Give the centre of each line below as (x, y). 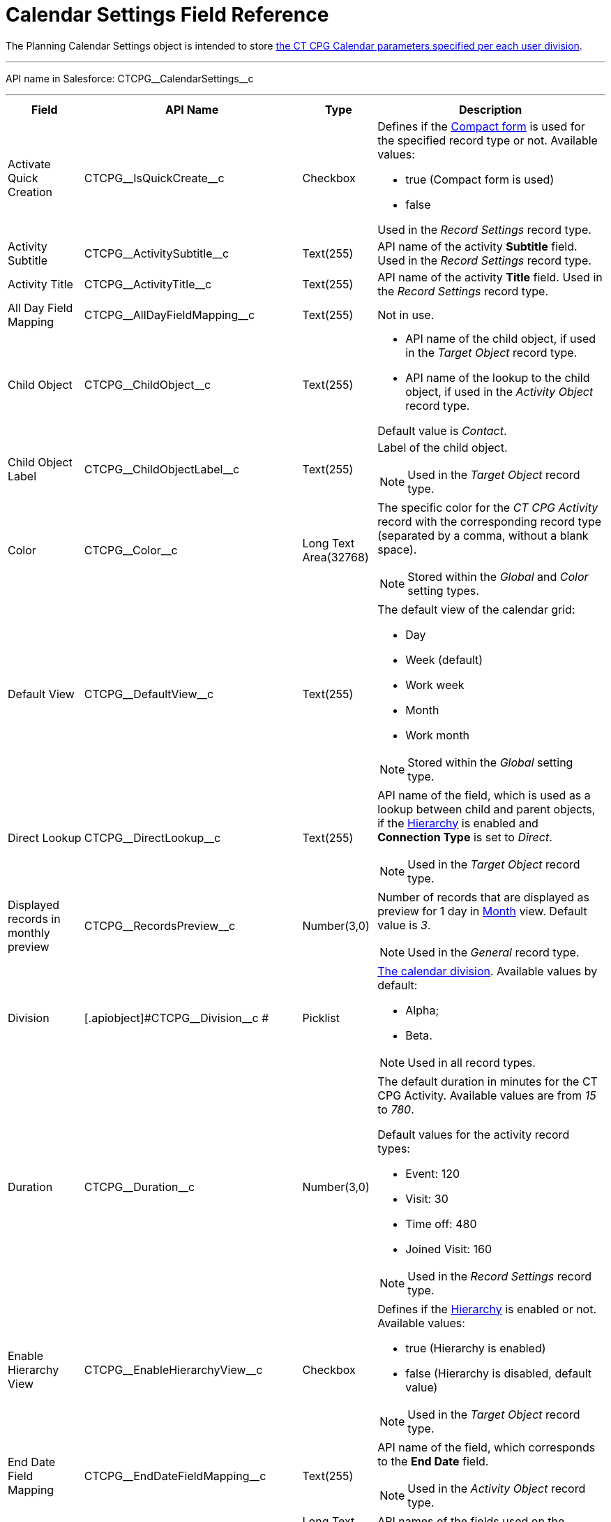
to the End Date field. (433, 1461)
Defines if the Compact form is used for (481, 126)
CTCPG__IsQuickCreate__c (154, 178)
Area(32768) (335, 557)
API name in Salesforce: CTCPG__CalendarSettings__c (130, 78)
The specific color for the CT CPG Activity (488, 507)
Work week (435, 685)
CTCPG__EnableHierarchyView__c (173, 1369)
